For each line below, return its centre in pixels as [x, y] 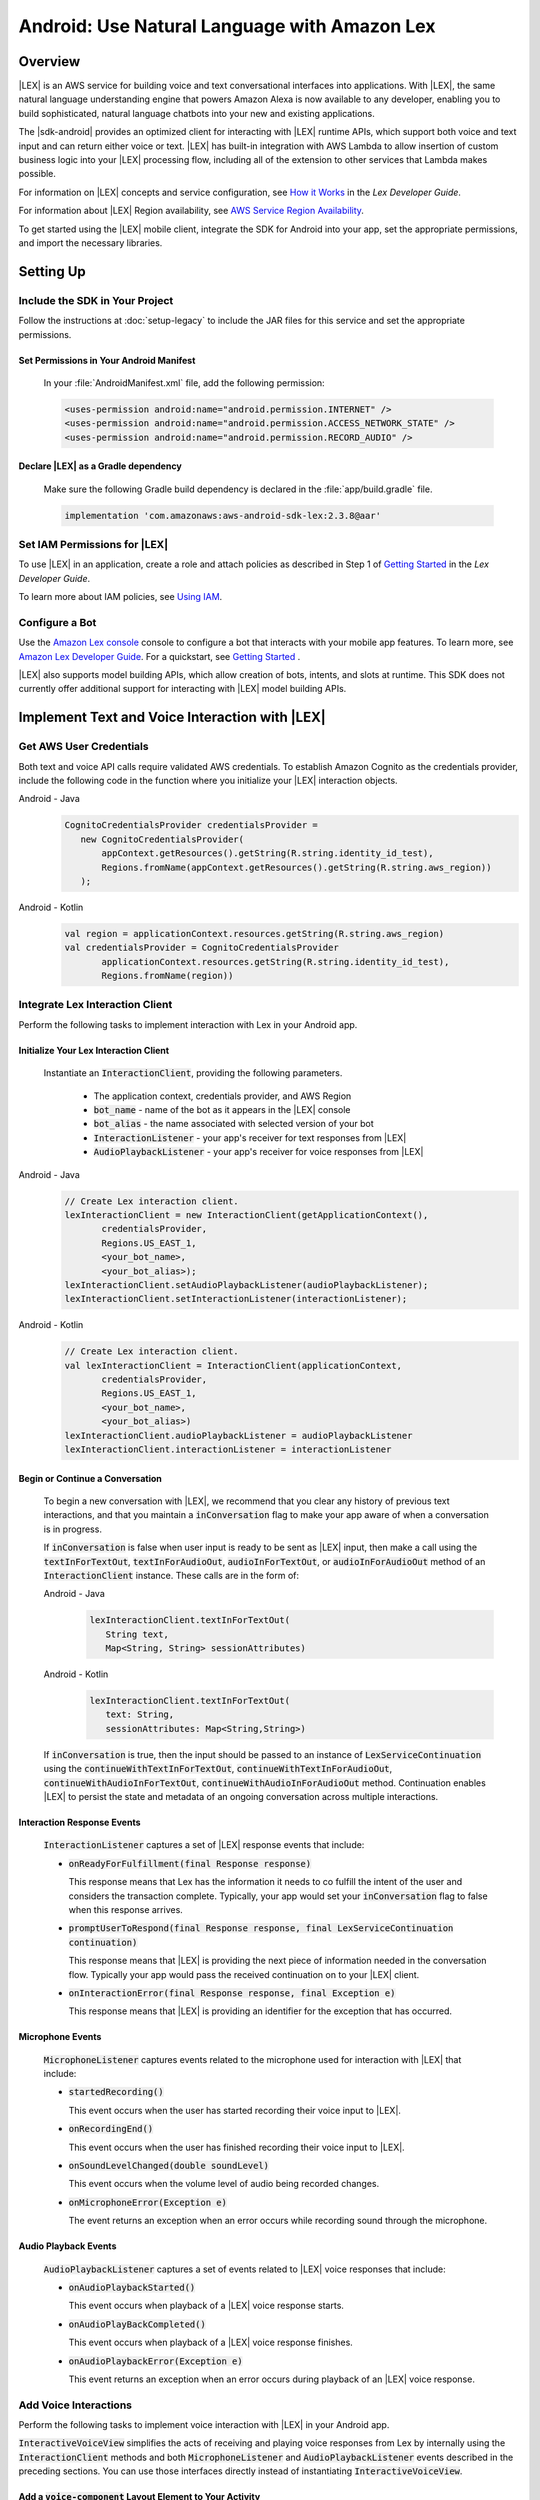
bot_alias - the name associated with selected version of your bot [233, 1124]
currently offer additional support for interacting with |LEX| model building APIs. [182, 689]
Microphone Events [60, 2037]
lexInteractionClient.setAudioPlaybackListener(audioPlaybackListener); [246, 1284]
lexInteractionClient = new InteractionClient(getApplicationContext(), [246, 1214]
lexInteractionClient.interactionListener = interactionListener [228, 1449]
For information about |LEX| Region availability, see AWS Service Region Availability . [191, 211]
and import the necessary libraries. [90, 242]
